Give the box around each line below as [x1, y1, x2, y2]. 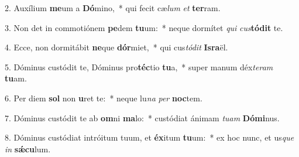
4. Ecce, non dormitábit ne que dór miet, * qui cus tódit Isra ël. [5, 41, 228, 53]
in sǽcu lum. [5, 142, 51, 155]
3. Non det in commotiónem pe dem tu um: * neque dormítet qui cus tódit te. [5, 21, 283, 33]
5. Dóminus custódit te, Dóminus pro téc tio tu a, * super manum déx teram [5, 60, 273, 73]
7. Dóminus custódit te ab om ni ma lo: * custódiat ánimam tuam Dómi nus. [5, 111, 280, 124]
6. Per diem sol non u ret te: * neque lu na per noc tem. [5, 91, 202, 104]
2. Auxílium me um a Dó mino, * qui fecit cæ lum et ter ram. [5, 2, 221, 13]
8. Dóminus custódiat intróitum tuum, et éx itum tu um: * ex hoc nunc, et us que [5, 131, 294, 144]
